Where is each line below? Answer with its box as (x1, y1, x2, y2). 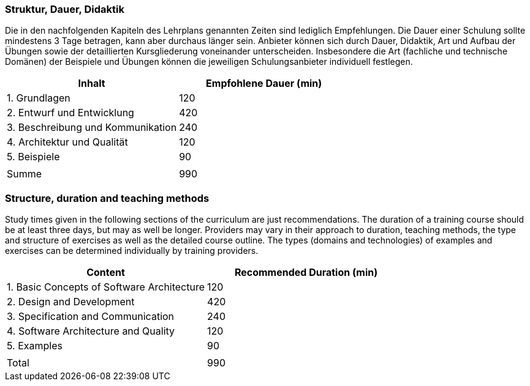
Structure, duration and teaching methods (5, 191, 210, 204)
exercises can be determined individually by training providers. (5, 245, 259, 256)
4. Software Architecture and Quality (7, 325, 175, 338)
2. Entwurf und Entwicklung (7, 106, 134, 119)
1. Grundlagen (7, 92, 70, 105)
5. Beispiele (7, 150, 60, 163)
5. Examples (7, 340, 62, 352)
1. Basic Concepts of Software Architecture (7, 281, 205, 294)
